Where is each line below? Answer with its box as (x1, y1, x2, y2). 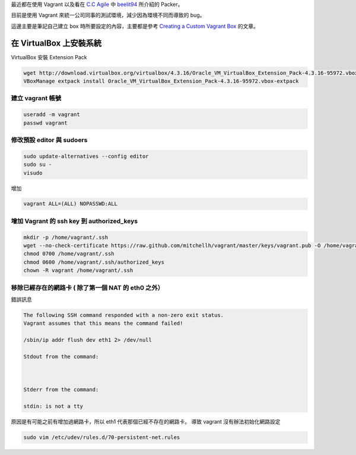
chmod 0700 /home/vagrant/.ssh (23, 251, 115, 257)
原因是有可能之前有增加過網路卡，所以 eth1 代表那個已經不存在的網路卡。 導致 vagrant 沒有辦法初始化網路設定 (11, 418, 281, 425)
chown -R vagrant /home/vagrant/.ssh (23, 267, 133, 274)
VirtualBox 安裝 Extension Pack (11, 53, 87, 60)
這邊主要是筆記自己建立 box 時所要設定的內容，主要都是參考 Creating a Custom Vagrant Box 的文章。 (11, 23, 259, 30)
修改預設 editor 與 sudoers (11, 136, 88, 144)
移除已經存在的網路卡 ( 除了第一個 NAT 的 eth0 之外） (11, 283, 164, 291)
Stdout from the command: (23, 353, 99, 360)
